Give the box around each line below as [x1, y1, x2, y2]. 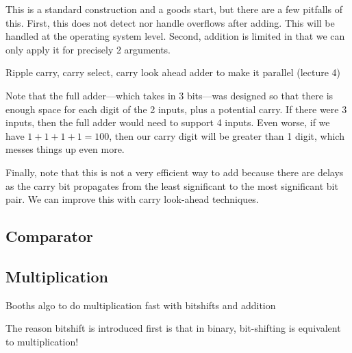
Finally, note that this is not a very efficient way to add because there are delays [5, 165, 344, 179]
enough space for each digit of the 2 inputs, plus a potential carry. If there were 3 [5, 101, 347, 116]
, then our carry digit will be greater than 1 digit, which [109, 128, 344, 143]
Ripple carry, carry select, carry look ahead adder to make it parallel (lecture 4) [5, 65, 341, 80]
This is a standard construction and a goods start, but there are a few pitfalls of [5, 2, 342, 16]
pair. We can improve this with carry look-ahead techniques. [5, 192, 259, 206]
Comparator [5, 226, 93, 247]
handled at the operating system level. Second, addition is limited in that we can [5, 29, 345, 43]
